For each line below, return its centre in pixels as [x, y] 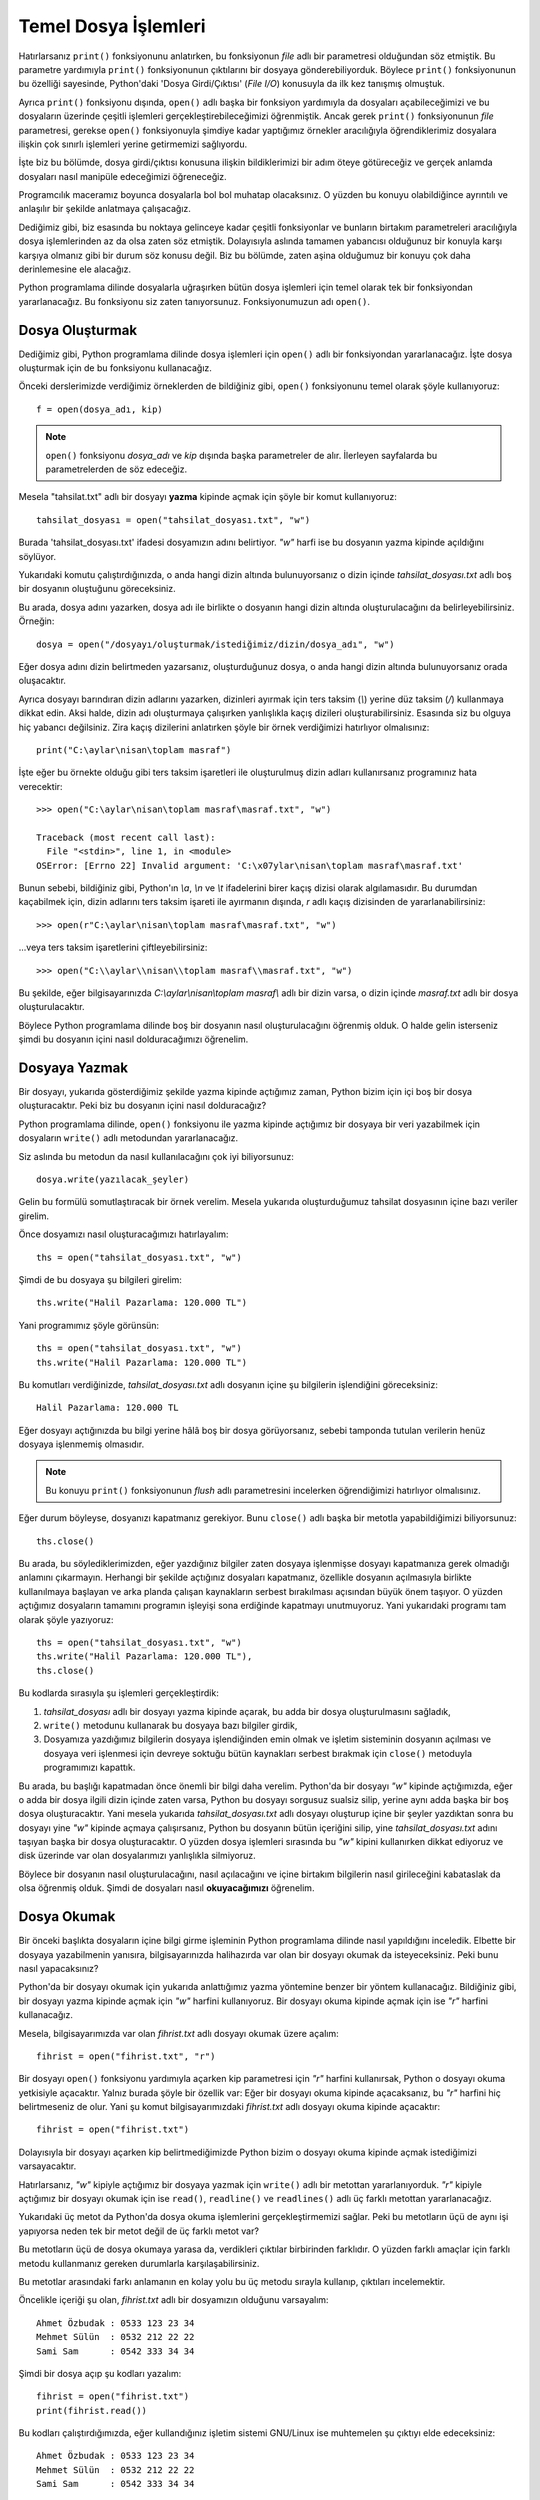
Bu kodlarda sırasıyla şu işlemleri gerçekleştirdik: [118, 1693]
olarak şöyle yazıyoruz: [66, 1619]
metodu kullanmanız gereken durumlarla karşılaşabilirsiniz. [139, 2263]
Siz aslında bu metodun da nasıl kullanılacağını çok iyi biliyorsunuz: [156, 1156]
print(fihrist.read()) [92, 2410]
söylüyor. [37, 556]
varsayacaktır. [47, 2166]
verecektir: [41, 786]
